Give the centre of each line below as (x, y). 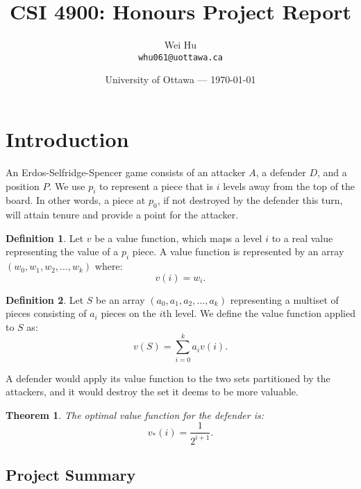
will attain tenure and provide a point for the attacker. (122, 215)
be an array (120, 299)
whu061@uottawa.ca (180, 57)
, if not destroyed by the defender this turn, (250, 200)
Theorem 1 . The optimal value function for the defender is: (135, 414)
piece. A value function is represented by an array (238, 251)
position (23, 186)
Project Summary (71, 475)
